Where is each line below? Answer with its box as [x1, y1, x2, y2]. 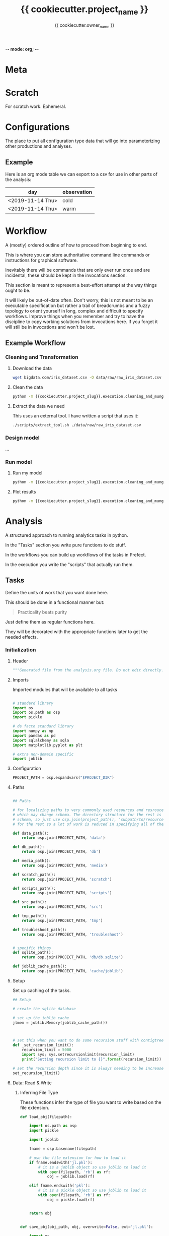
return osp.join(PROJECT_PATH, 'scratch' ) [22, 877, 112, 882]
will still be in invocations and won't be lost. [5, 324, 96, 330]
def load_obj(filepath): [20, 1114, 72, 1120]
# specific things [12, 945, 51, 951]
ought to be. [5, 287, 31, 293]
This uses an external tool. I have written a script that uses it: [12, 412, 139, 419]
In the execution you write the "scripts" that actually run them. [5, 561, 134, 568]
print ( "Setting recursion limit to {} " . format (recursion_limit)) [22, 1057, 162, 1062]
